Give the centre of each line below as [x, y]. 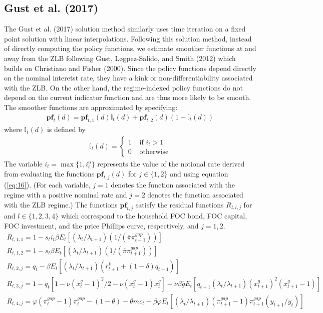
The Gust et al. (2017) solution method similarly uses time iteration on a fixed [125, 29]
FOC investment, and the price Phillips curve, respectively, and [101, 225]
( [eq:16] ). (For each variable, [47, 185]
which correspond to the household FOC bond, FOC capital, [154, 216]
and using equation [199, 173]
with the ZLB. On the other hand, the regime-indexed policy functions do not [123, 87]
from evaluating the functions [49, 173]
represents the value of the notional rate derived [171, 163]
